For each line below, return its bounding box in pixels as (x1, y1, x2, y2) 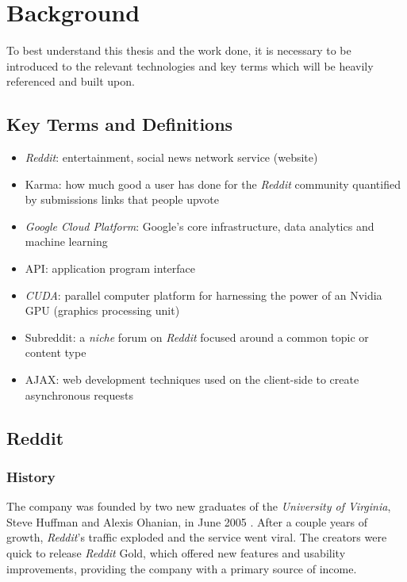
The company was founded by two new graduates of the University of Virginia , (6, 498, 391, 515)
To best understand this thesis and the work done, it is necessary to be (6, 42, 351, 59)
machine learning (25, 233, 108, 250)
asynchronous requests (25, 386, 133, 403)
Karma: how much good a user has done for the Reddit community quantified (25, 175, 401, 192)
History (6, 466, 56, 486)
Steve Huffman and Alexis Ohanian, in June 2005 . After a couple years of (6, 513, 368, 530)
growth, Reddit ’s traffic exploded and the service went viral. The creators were (6, 529, 387, 546)
